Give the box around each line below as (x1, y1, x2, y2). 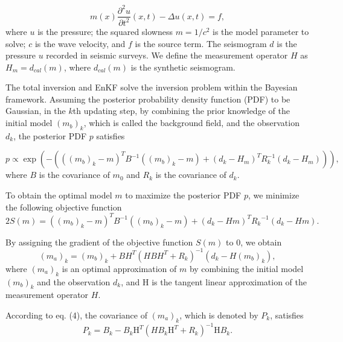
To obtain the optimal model (5, 189, 112, 201)
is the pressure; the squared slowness (37, 25, 173, 37)
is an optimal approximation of (62, 262, 177, 274)
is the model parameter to (213, 25, 309, 37)
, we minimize (248, 189, 300, 201)
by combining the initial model (189, 262, 304, 274)
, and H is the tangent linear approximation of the (121, 275, 307, 288)
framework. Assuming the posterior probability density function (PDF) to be (5, 92, 290, 105)
